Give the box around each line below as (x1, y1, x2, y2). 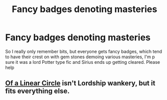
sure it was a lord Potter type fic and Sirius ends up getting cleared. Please (5, 59, 160, 65)
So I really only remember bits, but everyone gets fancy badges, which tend (5, 48, 162, 54)
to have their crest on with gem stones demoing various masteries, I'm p (5, 54, 155, 60)
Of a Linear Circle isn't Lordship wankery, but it (5, 79, 155, 87)
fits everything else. (5, 87, 70, 95)
